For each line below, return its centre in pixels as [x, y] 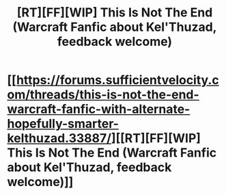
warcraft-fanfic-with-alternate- [99, 109]
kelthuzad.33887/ [59, 139]
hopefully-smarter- [63, 124]
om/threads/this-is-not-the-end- [103, 95]
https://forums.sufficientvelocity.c [118, 80]
